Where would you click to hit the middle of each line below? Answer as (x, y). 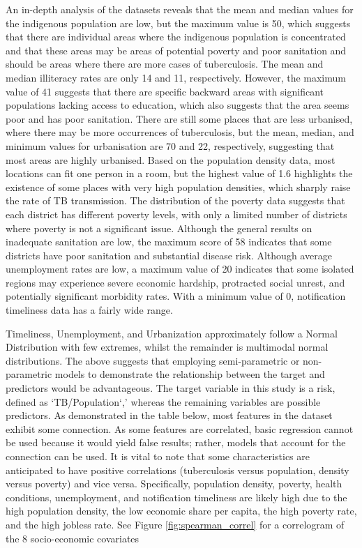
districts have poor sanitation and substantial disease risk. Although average (169, 255)
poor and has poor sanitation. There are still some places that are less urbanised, (179, 118)
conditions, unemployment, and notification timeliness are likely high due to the (176, 497)
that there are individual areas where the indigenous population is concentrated (176, 37)
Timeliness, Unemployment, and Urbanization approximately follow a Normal (172, 333)
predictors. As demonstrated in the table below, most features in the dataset (169, 415)
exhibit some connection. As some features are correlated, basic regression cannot (180, 428)
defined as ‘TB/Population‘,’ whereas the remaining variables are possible (163, 401)
